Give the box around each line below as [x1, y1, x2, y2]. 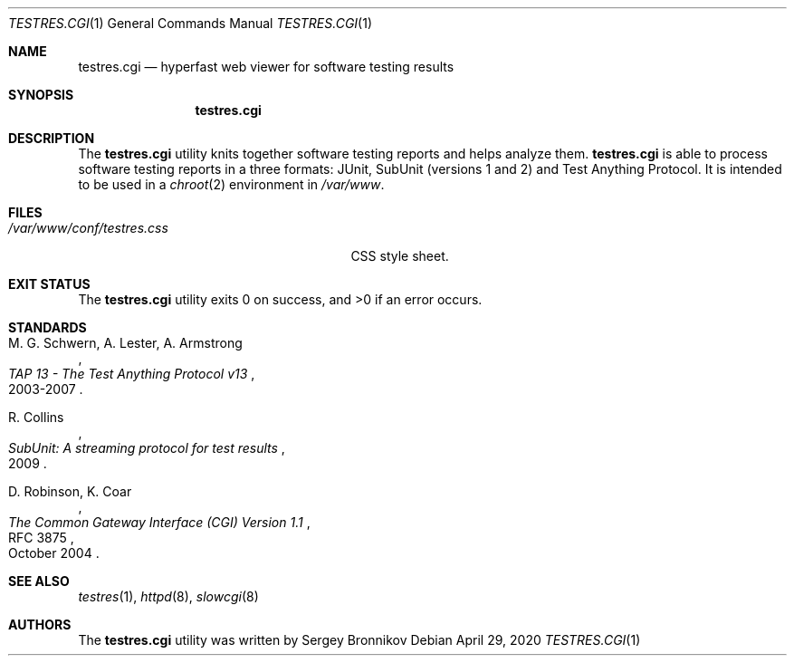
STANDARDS [8, 320, 87, 335]
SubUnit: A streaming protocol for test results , [8, 440, 285, 456]
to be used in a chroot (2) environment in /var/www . [78, 177, 385, 192]
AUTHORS [8, 617, 72, 632]
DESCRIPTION [8, 130, 95, 146]
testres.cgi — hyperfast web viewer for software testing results [78, 59, 454, 74]
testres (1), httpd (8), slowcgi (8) [78, 589, 259, 604]
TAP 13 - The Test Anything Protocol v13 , [8, 366, 255, 381]
